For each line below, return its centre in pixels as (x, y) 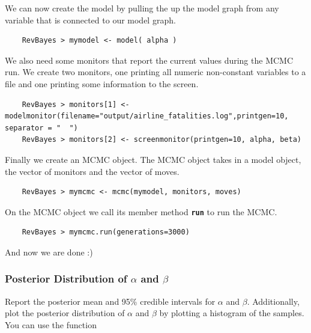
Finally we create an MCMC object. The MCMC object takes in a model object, (153, 159)
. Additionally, (273, 301)
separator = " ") (41, 128)
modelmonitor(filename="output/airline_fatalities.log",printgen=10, (147, 116)
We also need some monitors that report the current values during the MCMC (149, 60)
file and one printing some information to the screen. (102, 83)
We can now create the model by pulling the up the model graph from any (142, 8)
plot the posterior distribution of (65, 313)
